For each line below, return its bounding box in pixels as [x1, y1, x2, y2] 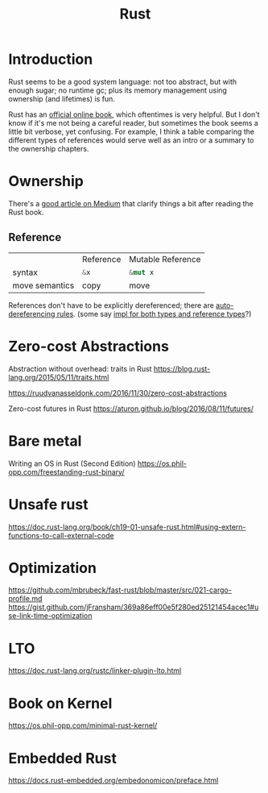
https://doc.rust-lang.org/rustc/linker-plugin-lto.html [8, 666, 182, 675]
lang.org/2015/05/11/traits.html [8, 372, 109, 382]
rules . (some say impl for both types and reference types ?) [56, 309, 252, 318]
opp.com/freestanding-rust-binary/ [8, 467, 125, 476]
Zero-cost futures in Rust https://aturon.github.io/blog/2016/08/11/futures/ [8, 404, 254, 413]
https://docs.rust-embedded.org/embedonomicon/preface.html [8, 775, 219, 786]
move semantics [12, 280, 75, 291]
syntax [12, 267, 38, 278]
